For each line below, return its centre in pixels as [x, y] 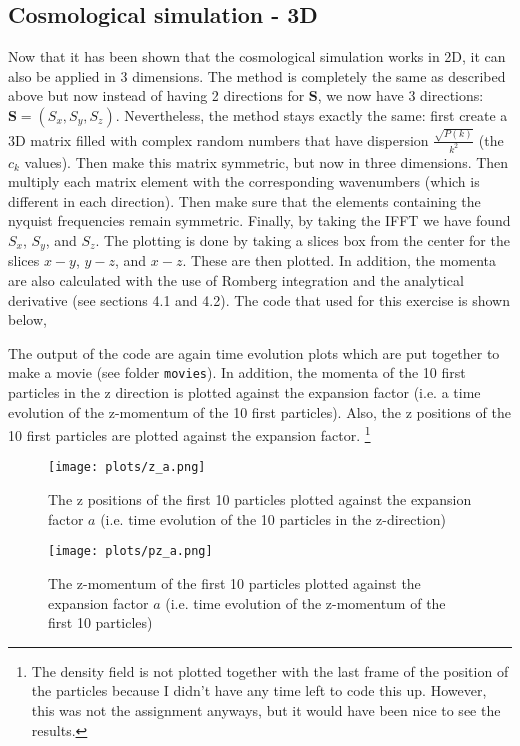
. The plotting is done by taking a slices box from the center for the [302, 239]
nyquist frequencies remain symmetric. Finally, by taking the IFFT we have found [259, 220]
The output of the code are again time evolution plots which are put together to [254, 352]
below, [27, 319]
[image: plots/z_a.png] [127, 467]
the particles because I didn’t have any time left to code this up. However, [259, 690]
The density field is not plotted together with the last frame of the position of [270, 670]
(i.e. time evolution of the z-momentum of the [305, 602]
